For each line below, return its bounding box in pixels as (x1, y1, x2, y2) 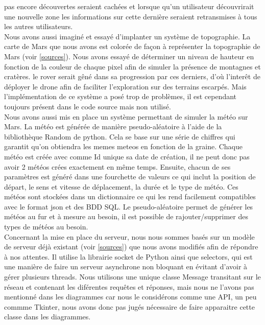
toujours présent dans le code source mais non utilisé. (4, 101, 171, 111)
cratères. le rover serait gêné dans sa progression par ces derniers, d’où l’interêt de (4, 71, 260, 82)
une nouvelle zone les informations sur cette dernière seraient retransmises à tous (4, 11, 257, 21)
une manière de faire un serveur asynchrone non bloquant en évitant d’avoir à (4, 261, 248, 272)
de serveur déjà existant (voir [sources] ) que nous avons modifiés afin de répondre (4, 241, 258, 252)
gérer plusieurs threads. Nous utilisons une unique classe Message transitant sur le (4, 271, 261, 282)
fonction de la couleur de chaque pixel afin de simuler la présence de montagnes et (4, 61, 261, 72)
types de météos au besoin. (4, 221, 88, 232)
